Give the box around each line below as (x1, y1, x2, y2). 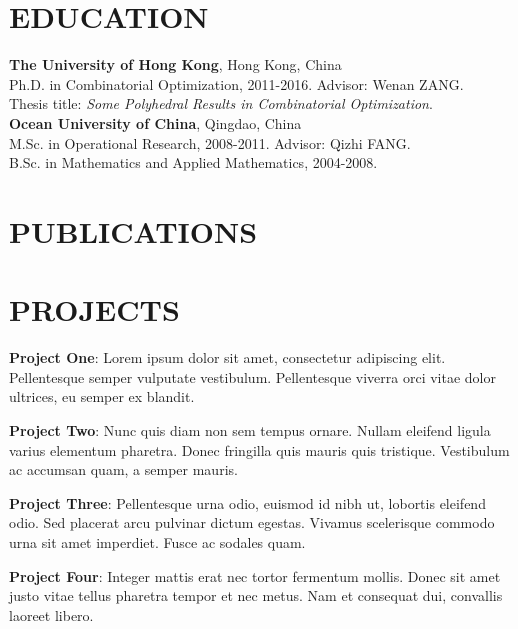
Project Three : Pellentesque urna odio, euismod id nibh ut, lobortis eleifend (9, 492, 486, 513)
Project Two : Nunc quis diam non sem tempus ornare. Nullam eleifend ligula (9, 419, 491, 440)
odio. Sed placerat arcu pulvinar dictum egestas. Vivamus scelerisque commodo (9, 512, 495, 533)
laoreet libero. (9, 604, 94, 625)
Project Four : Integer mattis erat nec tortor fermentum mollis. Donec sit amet (9, 565, 501, 586)
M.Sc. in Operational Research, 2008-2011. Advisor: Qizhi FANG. (9, 132, 411, 153)
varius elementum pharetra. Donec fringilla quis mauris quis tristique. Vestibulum (9, 439, 510, 460)
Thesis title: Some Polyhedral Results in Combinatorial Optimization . (9, 93, 433, 114)
